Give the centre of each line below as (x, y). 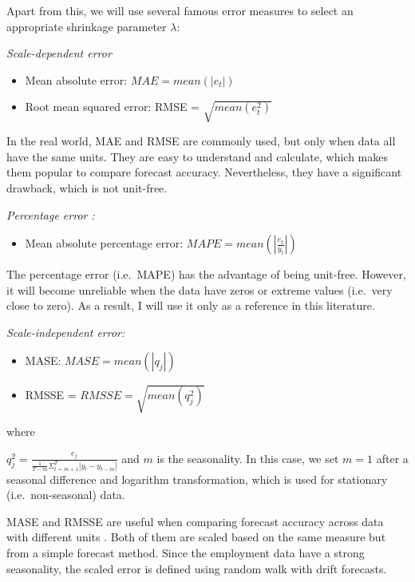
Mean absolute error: (76, 79)
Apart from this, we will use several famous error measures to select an (180, 10)
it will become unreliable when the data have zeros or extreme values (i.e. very (200, 289)
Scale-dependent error (59, 53)
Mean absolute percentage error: (104, 243)
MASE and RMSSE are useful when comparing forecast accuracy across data (195, 521)
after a (392, 458)
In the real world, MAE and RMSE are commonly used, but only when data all (201, 141)
